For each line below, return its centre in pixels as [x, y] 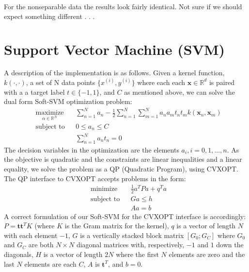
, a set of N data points [61, 82]
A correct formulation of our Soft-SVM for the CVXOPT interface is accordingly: [125, 216]
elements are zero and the [207, 254]
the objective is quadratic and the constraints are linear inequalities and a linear [123, 159]
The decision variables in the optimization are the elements [92, 149]
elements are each [50, 263]
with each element [31, 235]
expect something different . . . [49, 16]
